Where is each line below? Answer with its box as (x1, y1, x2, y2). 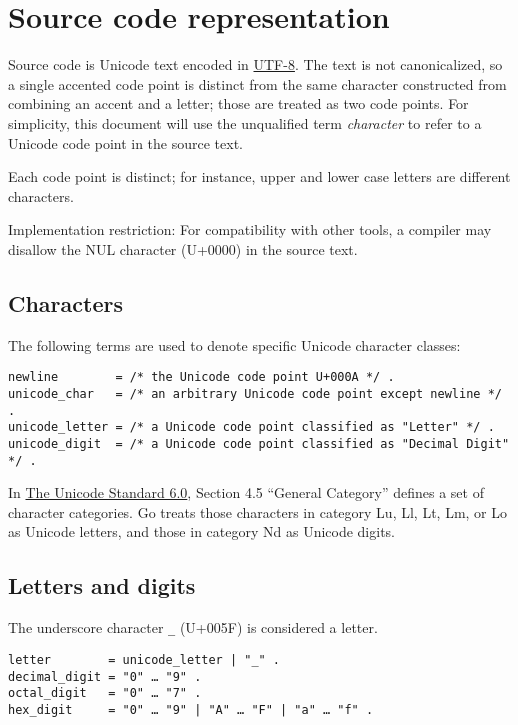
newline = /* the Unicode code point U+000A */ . (8, 370, 395, 385)
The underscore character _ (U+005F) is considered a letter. (8, 617, 378, 638)
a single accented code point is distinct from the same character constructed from (8, 73, 507, 94)
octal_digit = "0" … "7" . (8, 686, 202, 701)
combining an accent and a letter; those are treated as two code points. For (8, 93, 469, 114)
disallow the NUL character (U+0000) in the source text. (8, 238, 358, 259)
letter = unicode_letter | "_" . (8, 652, 281, 667)
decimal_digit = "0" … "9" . (8, 669, 202, 684)
